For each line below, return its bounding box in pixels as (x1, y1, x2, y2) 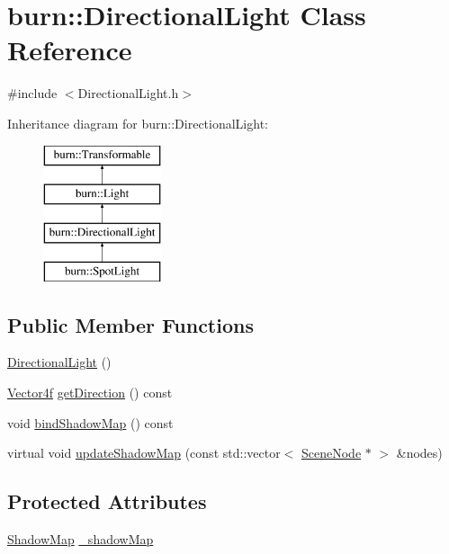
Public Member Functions (7, 310, 254, 338)
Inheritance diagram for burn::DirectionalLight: (7, 113, 268, 132)
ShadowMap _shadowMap (7, 530, 154, 549)
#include (7, 84, 58, 103)
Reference (7, 31, 132, 68)
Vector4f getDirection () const (7, 383, 173, 402)
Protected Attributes (7, 487, 207, 515)
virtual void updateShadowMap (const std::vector (7, 443, 281, 462)
